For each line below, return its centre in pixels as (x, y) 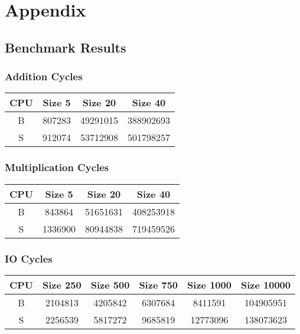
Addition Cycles (44, 76)
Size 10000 (266, 284)
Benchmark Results (66, 47)
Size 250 (62, 284)
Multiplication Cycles (57, 167)
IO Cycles (29, 258)
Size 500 (110, 284)
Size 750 (159, 284)
